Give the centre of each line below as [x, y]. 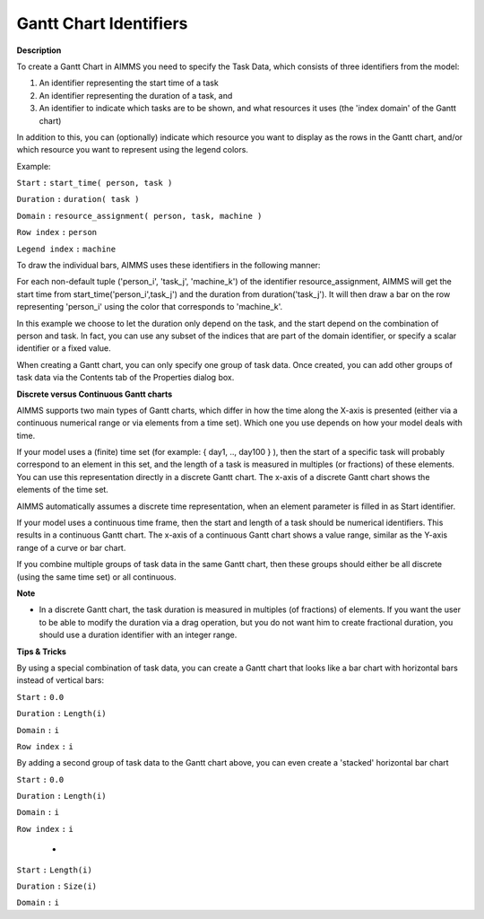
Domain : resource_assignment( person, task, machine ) [139, 216]
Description [39, 50]
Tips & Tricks [42, 652]
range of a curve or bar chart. [71, 547]
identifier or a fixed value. [64, 348]
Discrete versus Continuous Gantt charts [95, 394]
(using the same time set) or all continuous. [96, 577]
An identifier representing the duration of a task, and [136, 95]
